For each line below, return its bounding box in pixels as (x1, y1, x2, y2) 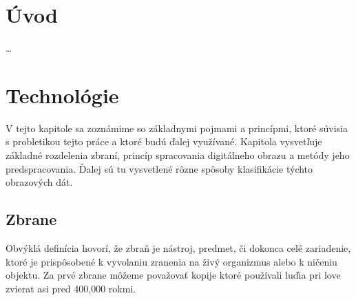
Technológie (6, 81, 119, 109)
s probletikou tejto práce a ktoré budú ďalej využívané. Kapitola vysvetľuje (6, 134, 322, 149)
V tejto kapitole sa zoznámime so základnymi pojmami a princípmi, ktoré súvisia (6, 120, 348, 135)
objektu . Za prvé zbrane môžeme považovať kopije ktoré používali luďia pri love (6, 268, 341, 282)
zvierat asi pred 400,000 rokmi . (6, 281, 136, 295)
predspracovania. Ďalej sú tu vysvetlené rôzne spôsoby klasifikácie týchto (6, 161, 313, 175)
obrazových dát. (6, 175, 73, 189)
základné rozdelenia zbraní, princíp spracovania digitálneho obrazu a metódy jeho (6, 148, 350, 162)
